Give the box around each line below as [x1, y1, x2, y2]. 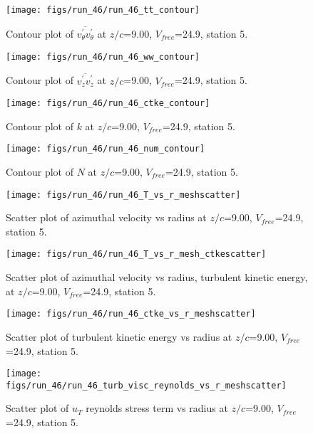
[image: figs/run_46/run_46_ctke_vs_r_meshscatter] [6, 309, 256, 319]
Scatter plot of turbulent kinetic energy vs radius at [6, 329, 232, 344]
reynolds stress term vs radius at [86, 401, 228, 416]
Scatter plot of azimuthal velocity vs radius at [6, 210, 207, 225]
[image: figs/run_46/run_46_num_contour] [6, 144, 205, 154]
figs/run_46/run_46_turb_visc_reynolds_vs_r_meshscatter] [6, 380, 287, 391]
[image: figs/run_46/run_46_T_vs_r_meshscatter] [6, 189, 241, 200]
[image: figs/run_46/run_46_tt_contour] [6, 5, 200, 15]
